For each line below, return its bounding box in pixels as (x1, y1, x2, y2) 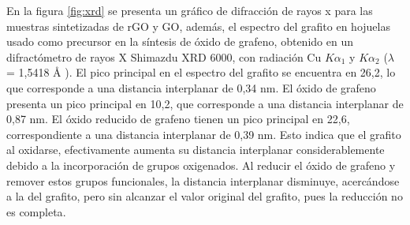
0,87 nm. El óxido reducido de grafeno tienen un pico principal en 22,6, (6, 111, 350, 127)
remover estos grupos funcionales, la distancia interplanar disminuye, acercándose (6, 172, 400, 189)
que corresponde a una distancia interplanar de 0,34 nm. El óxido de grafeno (6, 79, 376, 96)
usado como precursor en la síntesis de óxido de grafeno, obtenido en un (6, 33, 353, 50)
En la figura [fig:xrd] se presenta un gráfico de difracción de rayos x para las (6, 2, 373, 18)
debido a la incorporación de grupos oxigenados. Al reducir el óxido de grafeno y (6, 156, 396, 173)
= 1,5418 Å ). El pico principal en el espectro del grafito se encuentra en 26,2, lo (6, 64, 396, 81)
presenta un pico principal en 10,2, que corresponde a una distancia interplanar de (6, 95, 404, 111)
